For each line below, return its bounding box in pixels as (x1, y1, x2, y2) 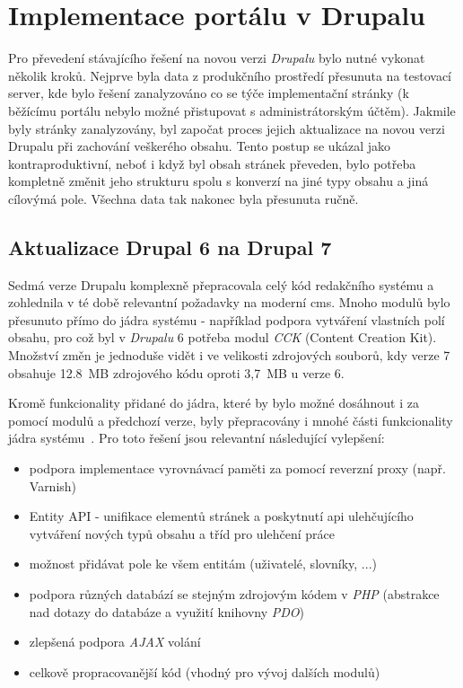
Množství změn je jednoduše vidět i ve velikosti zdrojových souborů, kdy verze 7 (8, 346, 450, 365)
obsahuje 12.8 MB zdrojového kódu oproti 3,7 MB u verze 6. (8, 363, 345, 382)
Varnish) (29, 476, 77, 495)
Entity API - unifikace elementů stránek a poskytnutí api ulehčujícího (29, 507, 414, 525)
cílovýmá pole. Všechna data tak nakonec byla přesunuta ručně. (8, 189, 359, 207)
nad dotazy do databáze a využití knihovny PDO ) (29, 602, 304, 621)
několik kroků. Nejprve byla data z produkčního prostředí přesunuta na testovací (8, 66, 452, 84)
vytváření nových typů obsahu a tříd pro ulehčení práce (29, 524, 335, 542)
